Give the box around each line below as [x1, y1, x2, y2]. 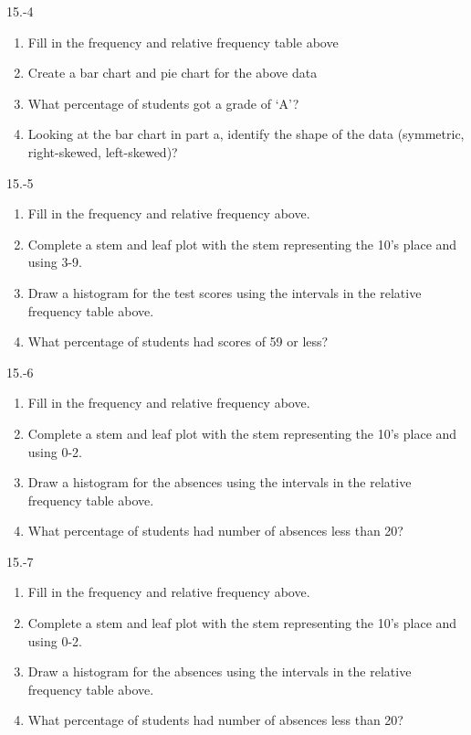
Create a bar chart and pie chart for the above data [27, 63, 318, 82]
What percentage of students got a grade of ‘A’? [27, 93, 299, 112]
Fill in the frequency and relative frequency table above [27, 32, 339, 51]
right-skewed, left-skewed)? [27, 142, 178, 161]
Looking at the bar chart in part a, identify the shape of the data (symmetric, [27, 124, 465, 144]
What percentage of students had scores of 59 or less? [27, 332, 329, 351]
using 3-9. [27, 252, 82, 272]
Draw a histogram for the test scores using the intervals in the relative [27, 282, 422, 302]
